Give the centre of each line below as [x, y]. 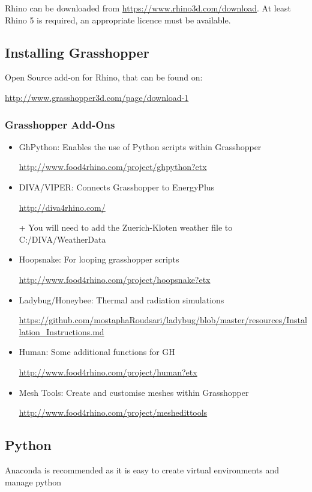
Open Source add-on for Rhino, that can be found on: [104, 77]
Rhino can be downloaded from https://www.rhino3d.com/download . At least [148, 8]
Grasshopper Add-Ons [60, 124]
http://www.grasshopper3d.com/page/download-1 [97, 97]
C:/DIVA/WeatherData [62, 239]
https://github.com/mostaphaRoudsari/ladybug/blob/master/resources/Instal [163, 320]
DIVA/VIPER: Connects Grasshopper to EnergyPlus [117, 187]
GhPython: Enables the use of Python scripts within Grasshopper [140, 146]
